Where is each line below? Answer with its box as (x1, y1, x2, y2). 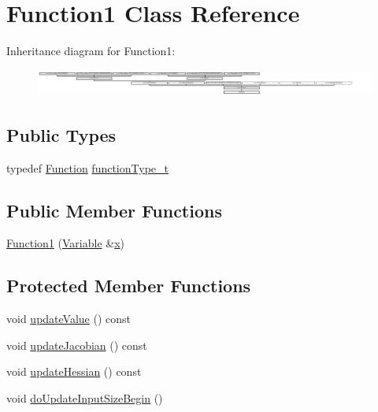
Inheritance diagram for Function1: (6, 43, 176, 59)
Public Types (6, 122, 117, 147)
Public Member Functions (6, 198, 222, 222)
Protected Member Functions (6, 273, 251, 298)
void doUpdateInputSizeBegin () (6, 389, 163, 406)
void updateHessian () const (6, 363, 142, 380)
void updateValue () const (6, 310, 132, 327)
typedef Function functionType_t (6, 159, 169, 176)
